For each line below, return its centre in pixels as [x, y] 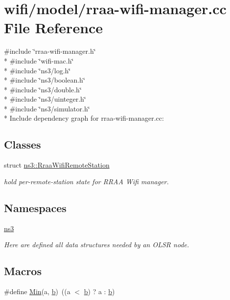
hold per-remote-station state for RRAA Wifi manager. [86, 181]
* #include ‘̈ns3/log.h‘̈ [37, 70]
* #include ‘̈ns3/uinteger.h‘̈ [45, 99]
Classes [23, 144]
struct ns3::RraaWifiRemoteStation [57, 165]
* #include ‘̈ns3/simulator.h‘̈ [47, 108]
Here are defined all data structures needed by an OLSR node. [97, 245]
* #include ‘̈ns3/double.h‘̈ [43, 89]
